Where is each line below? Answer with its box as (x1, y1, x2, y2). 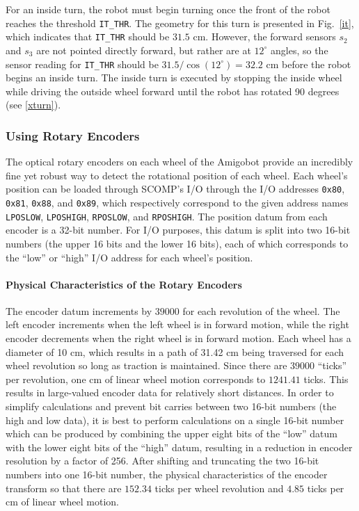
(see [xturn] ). (6, 97, 61, 112)
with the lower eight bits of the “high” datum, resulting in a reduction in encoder (6, 439, 353, 454)
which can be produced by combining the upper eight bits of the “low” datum (6, 426, 337, 441)
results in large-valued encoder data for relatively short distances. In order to (6, 385, 334, 400)
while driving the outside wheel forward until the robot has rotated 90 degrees (6, 83, 340, 98)
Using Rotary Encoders (6, 127, 140, 144)
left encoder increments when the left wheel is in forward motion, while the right (6, 317, 349, 332)
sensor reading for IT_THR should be (6, 56, 159, 71)
